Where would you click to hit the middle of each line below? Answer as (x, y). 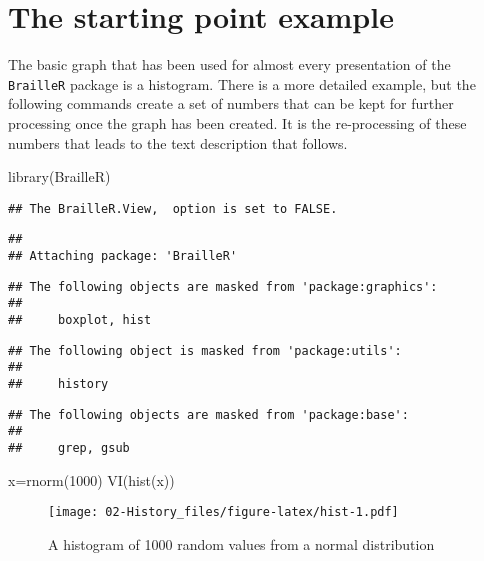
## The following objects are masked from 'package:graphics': (223, 286)
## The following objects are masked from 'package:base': (208, 414)
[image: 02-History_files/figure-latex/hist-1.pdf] (223, 512)
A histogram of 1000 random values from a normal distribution (241, 543)
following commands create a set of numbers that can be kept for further (231, 103)
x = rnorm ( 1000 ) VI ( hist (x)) (91, 479)
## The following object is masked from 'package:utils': (205, 350)
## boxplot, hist (80, 320)
